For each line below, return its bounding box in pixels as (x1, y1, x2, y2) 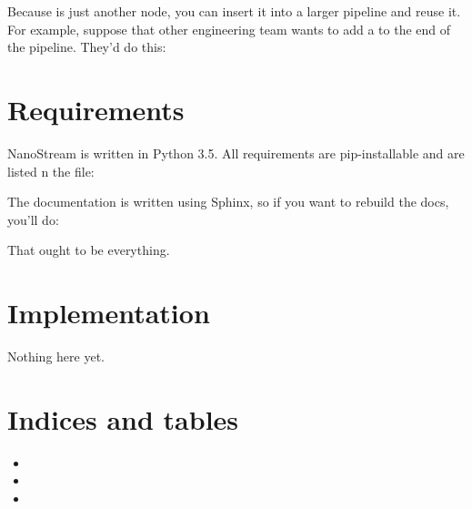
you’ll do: (7, 209, 59, 229)
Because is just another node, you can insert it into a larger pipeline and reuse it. (7, 2, 461, 20)
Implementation (7, 294, 210, 331)
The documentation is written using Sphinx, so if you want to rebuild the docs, (7, 192, 449, 211)
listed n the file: (7, 161, 95, 180)
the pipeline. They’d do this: (7, 37, 166, 56)
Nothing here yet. (7, 347, 105, 365)
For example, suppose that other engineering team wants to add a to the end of (7, 19, 451, 38)
